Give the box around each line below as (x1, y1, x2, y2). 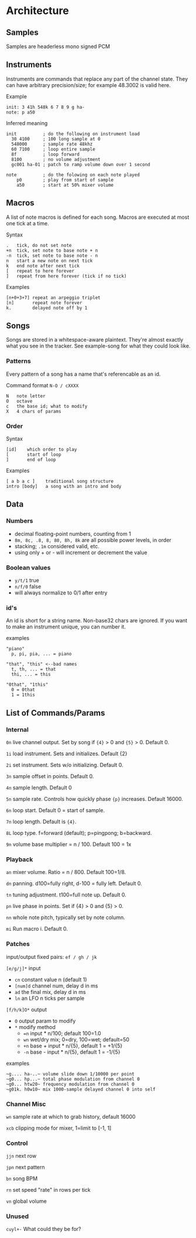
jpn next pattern (6, 1164, 45, 1171)
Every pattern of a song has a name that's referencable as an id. (6, 370, 161, 377)
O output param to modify (14, 1017, 76, 1024)
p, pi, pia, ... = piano (11, 651, 72, 657)
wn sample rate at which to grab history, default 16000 (6, 1113, 136, 1120)
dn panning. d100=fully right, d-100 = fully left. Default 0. (6, 880, 142, 887)
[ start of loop (6, 452, 61, 458)
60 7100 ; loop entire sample (11, 146, 95, 152)
